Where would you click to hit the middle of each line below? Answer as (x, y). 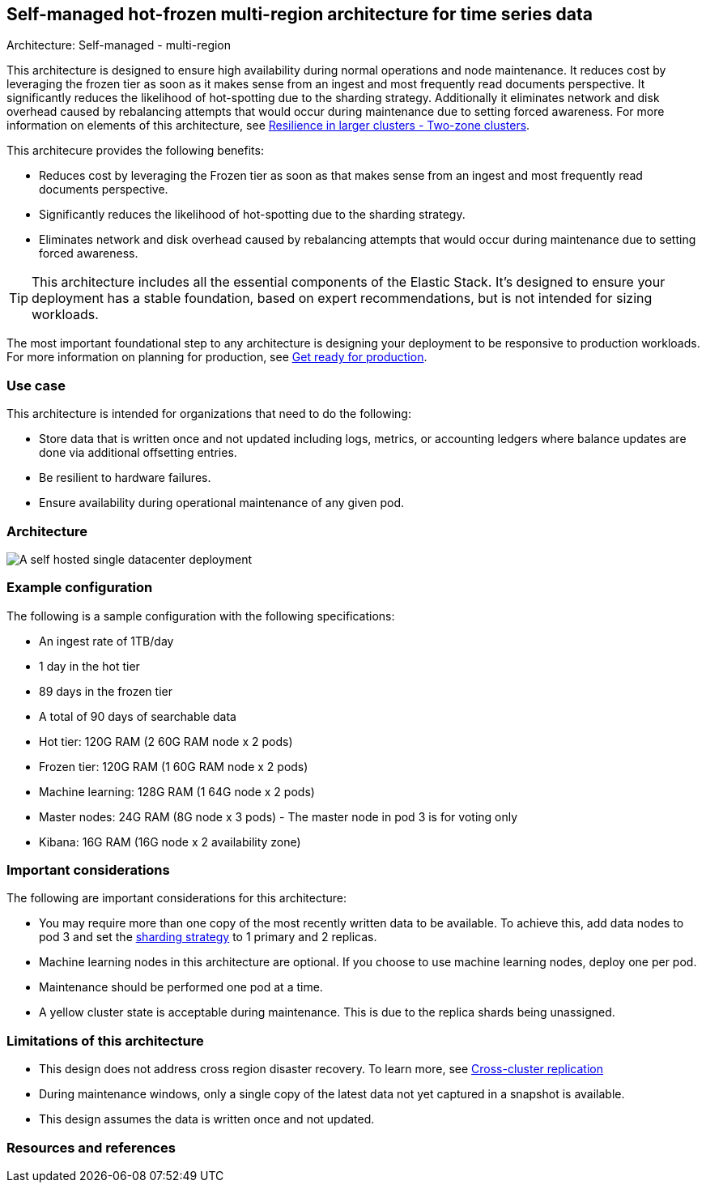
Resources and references (91, 1147)
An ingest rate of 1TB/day (106, 641)
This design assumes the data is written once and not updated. (207, 1119)
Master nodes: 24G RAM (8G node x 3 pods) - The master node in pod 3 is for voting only (279, 816)
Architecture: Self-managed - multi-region (119, 45)
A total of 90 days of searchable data (138, 716)
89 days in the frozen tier (106, 691)
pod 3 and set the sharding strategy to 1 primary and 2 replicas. (208, 937)
